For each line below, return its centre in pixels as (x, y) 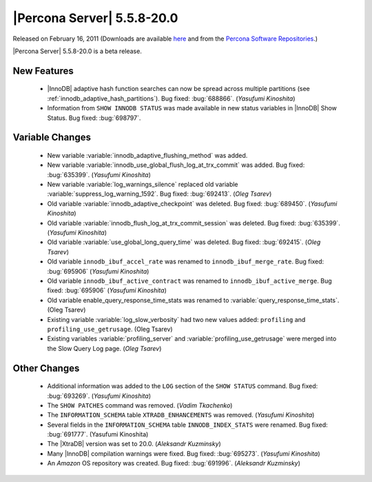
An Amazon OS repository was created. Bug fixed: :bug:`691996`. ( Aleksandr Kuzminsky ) (174, 463)
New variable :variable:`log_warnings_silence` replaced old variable (143, 184)
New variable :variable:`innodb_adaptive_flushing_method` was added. (147, 155)
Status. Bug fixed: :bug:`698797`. (94, 118)
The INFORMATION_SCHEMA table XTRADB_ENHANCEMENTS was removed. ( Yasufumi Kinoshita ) (181, 415)
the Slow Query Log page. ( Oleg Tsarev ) (104, 348)
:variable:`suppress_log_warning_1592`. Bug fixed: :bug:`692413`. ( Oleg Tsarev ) (159, 194)
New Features (43, 71)
